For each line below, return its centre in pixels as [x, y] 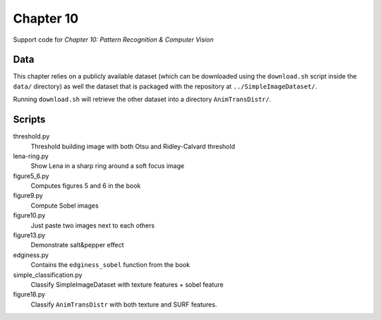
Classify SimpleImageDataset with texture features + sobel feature [127, 285]
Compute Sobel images [65, 206]
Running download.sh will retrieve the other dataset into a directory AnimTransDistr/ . [142, 100]
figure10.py [29, 215]
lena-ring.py [31, 156]
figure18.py [29, 295]
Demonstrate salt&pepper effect [77, 245]
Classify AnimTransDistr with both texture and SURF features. [124, 304]
